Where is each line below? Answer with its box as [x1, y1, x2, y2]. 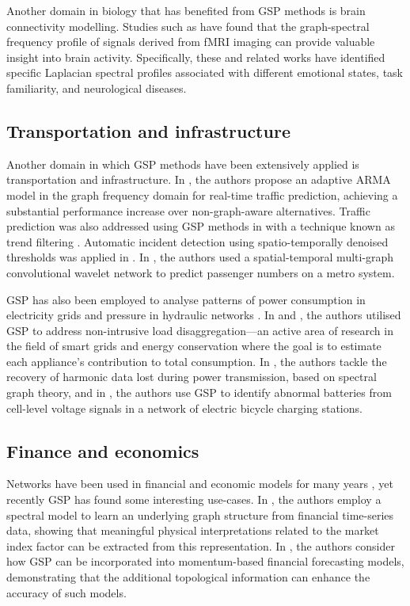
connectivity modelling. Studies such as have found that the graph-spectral [6, 17, 370, 34]
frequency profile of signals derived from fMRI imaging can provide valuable [6, 33, 375, 50]
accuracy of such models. [6, 584, 127, 600]
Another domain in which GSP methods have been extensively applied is [6, 155, 359, 172]
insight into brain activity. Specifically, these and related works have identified [6, 48, 385, 65]
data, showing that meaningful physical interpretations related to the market [6, 522, 379, 539]
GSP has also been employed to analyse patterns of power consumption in [6, 291, 366, 307]
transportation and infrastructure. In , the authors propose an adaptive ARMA [6, 171, 391, 188]
